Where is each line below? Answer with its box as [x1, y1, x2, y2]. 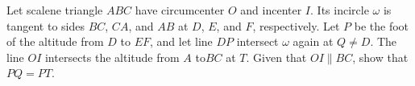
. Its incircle [310, 2, 369, 18]
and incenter [240, 2, 302, 18]
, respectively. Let [252, 17, 340, 34]
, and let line [150, 33, 213, 50]
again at [293, 33, 334, 50]
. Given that [246, 48, 307, 65]
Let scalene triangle [6, 2, 103, 18]
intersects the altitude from [44, 48, 180, 65]
